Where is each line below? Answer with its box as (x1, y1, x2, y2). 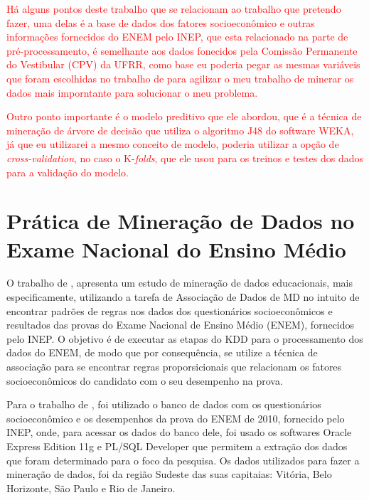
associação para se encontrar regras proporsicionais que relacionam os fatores (6, 359, 342, 373)
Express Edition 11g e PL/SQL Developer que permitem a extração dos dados (6, 438, 348, 453)
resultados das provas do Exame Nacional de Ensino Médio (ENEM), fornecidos (6, 317, 355, 332)
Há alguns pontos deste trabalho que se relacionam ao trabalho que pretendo (6, 1, 341, 16)
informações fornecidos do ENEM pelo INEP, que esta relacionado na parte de (6, 29, 348, 44)
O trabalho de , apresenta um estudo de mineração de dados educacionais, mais (6, 275, 353, 290)
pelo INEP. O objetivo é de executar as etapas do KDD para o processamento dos (6, 331, 363, 346)
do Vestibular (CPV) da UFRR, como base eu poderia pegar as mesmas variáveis (6, 57, 360, 72)
